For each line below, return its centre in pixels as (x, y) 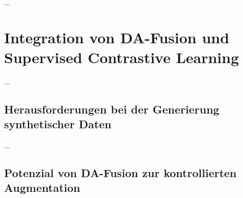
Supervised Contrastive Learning (122, 57)
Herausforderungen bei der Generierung (112, 109)
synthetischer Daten (58, 124)
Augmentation (42, 188)
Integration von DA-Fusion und (117, 37)
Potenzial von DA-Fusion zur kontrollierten (120, 173)
